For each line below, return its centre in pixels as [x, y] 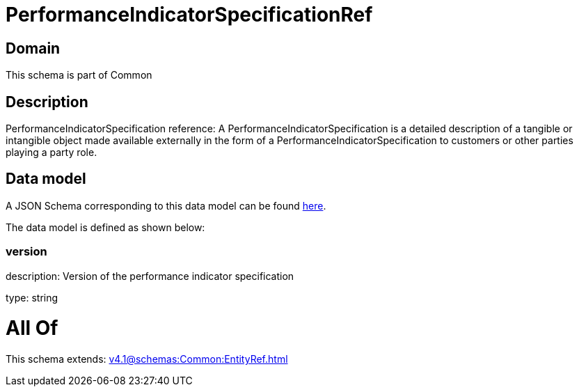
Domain [33, 48]
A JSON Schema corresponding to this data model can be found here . [166, 205]
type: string [32, 297]
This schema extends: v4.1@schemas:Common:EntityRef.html [147, 359]
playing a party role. [51, 152]
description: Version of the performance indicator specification [150, 276]
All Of [32, 328]
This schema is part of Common [79, 75]
